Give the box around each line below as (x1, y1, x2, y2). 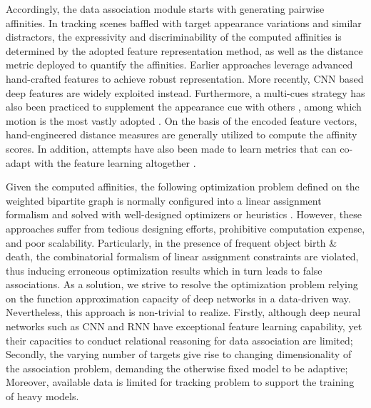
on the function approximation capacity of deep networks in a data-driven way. (6, 290, 351, 305)
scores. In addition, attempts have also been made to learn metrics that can (6, 141, 337, 155)
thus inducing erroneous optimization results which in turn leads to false (6, 262, 322, 277)
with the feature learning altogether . (34, 155, 196, 170)
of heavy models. (6, 389, 79, 404)
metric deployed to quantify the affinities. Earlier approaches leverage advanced (6, 57, 353, 72)
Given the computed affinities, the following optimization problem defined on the (6, 179, 360, 194)
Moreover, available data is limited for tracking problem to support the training (6, 374, 355, 389)
